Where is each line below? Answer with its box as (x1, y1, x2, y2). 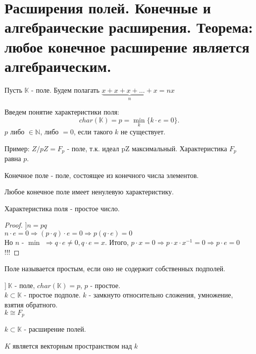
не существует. (120, 126, 165, 136)
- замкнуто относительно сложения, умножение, (89, 290, 233, 300)
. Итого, (104, 236, 129, 247)
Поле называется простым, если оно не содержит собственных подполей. (4, 263, 225, 274)
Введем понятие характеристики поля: (4, 107, 119, 117)
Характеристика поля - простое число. (4, 203, 120, 213)
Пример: (4, 143, 30, 153)
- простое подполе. (24, 290, 81, 300)
